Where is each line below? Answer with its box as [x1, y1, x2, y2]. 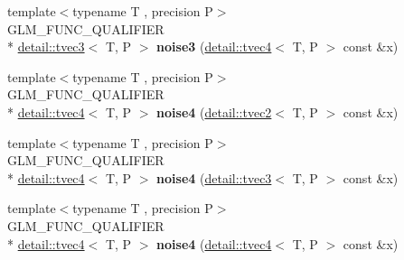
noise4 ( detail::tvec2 [156, 102, 272, 121]
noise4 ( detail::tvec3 [156, 168, 272, 187]
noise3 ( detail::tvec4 [156, 37, 272, 56]
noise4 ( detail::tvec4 [156, 234, 272, 253]
